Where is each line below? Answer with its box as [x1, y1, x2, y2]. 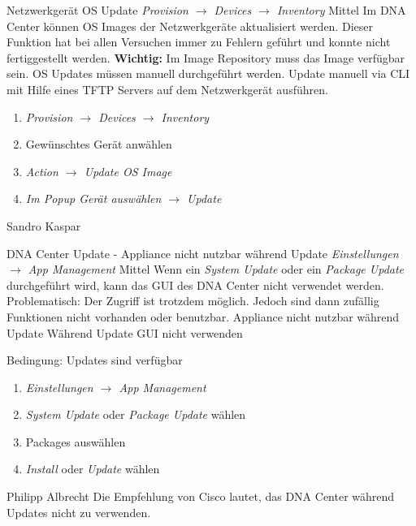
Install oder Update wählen [25, 460, 160, 477]
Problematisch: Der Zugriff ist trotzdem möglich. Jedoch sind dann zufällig [6, 292, 379, 309]
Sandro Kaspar [6, 217, 81, 234]
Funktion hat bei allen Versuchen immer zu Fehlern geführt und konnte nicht [6, 33, 391, 50]
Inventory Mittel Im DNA [276, 2, 406, 18]
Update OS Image [84, 162, 172, 179]
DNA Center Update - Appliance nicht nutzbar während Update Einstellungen [6, 244, 399, 261]
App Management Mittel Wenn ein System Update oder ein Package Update [28, 261, 405, 278]
